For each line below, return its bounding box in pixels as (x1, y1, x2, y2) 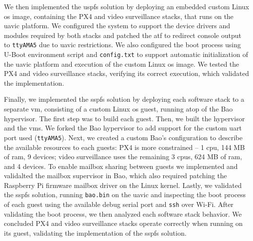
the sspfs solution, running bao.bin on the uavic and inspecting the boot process (4, 189, 246, 200)
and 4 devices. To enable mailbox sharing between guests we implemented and (4, 161, 238, 171)
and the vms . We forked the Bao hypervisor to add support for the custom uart (4, 123, 242, 133)
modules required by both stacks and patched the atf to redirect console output (4, 30, 241, 40)
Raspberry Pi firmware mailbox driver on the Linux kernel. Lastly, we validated (4, 180, 242, 190)
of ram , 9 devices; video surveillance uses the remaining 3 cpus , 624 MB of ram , (4, 151, 242, 162)
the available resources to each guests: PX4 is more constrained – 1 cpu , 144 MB (4, 142, 245, 152)
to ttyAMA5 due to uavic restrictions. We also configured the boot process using (4, 39, 241, 50)
